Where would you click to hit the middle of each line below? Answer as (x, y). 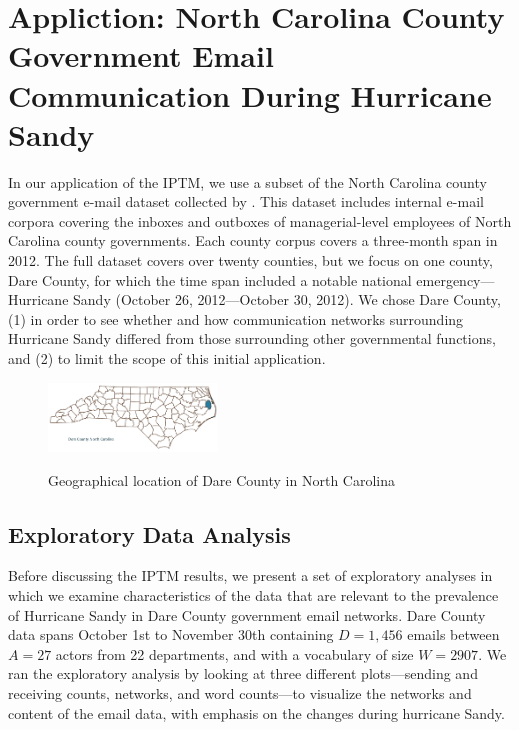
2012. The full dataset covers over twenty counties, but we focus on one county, (250, 260)
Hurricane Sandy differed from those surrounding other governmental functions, (252, 338)
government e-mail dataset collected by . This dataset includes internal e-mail (246, 201)
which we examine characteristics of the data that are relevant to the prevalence (253, 595)
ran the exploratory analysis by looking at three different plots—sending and (243, 673)
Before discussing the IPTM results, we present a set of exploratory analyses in (250, 575)
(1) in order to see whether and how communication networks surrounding (236, 318)
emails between (453, 634)
